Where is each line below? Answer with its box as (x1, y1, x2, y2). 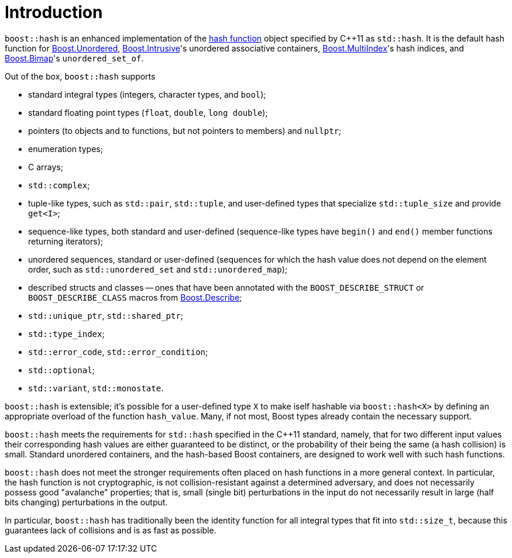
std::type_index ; (28, 328, 105, 339)
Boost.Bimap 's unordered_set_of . (5, 53, 144, 63)
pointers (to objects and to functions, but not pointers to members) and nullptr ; (28, 125, 342, 136)
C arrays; (28, 161, 63, 172)
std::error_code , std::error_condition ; (28, 346, 208, 357)
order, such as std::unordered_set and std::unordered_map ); (28, 264, 287, 274)
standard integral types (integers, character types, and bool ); (28, 89, 266, 99)
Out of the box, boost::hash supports (5, 71, 156, 81)
